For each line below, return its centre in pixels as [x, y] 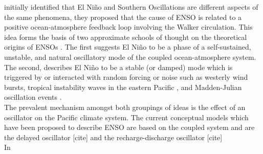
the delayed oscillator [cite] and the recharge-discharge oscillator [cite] [113, 137]
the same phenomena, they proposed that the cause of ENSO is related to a [123, 17]
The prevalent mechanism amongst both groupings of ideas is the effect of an [125, 107]
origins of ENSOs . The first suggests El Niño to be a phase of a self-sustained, [128, 47]
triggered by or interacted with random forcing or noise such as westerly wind [126, 77]
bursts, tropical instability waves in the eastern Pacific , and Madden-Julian [123, 87]
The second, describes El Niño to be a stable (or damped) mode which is [118, 67]
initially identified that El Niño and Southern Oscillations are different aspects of [131, 7]
